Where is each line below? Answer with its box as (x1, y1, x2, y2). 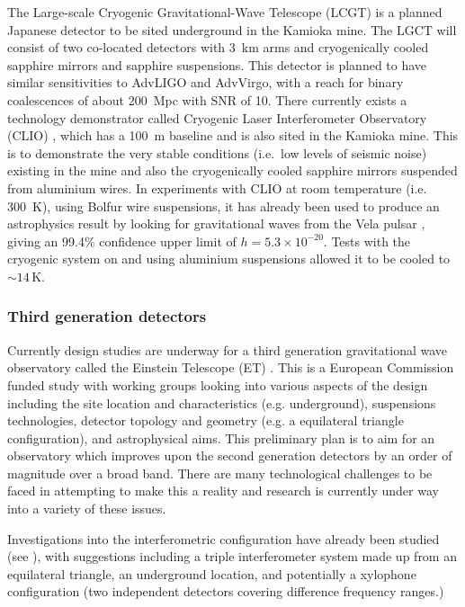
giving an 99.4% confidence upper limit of (7, 231, 237, 250)
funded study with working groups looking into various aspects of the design (7, 375, 428, 394)
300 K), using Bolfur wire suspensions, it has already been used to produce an (7, 196, 440, 215)
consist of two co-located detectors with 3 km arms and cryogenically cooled (7, 38, 429, 57)
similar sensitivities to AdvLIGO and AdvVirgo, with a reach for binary (7, 73, 404, 92)
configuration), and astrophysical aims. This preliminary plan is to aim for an (7, 428, 435, 447)
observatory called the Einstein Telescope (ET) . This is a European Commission (7, 358, 454, 377)
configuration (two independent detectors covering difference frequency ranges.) (7, 582, 444, 601)
